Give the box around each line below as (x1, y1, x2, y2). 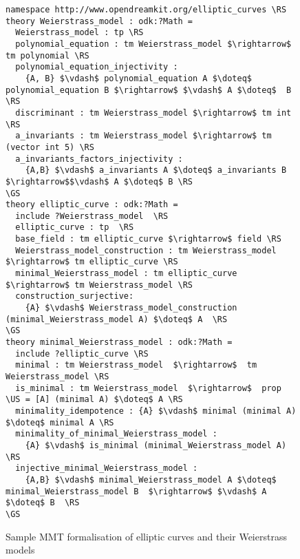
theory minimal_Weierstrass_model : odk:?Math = (6, 337, 233, 348)
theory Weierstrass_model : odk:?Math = (6, 16, 193, 26)
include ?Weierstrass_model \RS (15, 211, 169, 221)
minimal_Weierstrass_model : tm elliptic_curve (15, 268, 237, 279)
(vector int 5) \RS (6, 142, 94, 152)
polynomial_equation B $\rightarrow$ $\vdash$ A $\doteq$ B (6, 85, 292, 95)
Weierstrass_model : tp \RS (15, 28, 144, 38)
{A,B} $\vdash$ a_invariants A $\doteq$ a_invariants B (25, 165, 287, 176)
